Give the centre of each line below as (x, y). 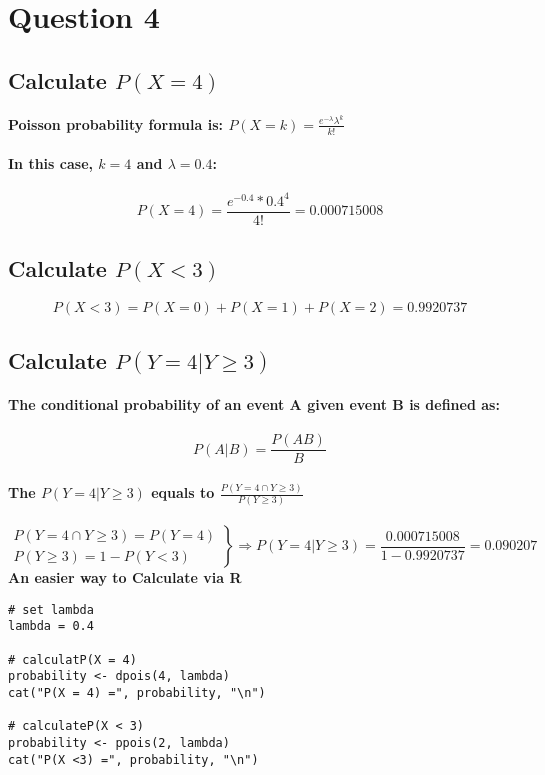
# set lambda (51, 609)
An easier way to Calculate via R (125, 577)
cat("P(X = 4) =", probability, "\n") (137, 692)
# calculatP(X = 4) (72, 659)
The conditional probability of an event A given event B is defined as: (254, 403)
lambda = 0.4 (51, 626)
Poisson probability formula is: (116, 123)
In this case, (50, 163)
